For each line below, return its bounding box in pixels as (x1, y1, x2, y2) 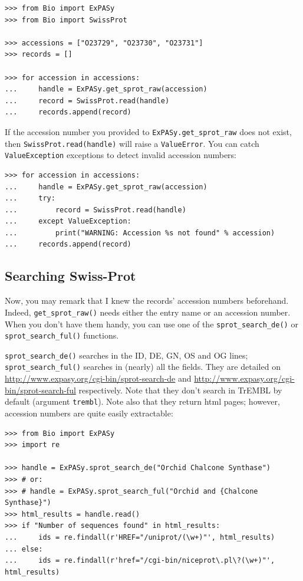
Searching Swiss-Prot (5, 267, 136, 285)
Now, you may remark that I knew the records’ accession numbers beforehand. (5, 294, 289, 307)
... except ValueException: (5, 217, 131, 226)
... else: (5, 544, 43, 553)
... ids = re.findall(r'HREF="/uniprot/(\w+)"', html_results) (5, 533, 275, 541)
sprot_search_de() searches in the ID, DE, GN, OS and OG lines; (5, 349, 248, 361)
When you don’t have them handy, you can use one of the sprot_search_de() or (5, 317, 298, 330)
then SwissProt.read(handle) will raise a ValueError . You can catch (5, 137, 259, 149)
